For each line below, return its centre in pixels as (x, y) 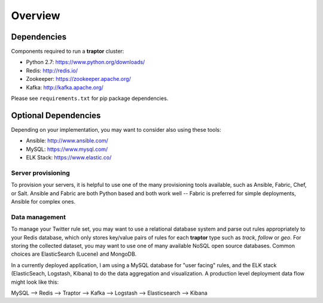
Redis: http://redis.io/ (52, 70)
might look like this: (35, 282)
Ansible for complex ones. (43, 202)
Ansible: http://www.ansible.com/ (67, 141)
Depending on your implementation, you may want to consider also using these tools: (116, 129)
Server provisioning (40, 172)
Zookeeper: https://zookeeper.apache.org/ (78, 79)
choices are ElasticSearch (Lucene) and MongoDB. (74, 254)
